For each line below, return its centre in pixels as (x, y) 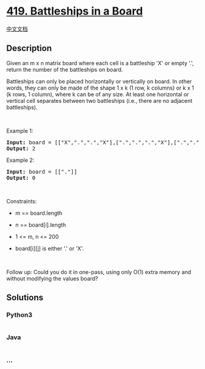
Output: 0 (21, 177)
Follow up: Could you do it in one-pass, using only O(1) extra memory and (99, 272)
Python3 (19, 315)
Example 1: (20, 131)
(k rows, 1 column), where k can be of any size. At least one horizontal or (98, 94)
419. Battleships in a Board (75, 11)
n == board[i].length (40, 225)
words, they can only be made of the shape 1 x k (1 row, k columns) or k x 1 (100, 88)
